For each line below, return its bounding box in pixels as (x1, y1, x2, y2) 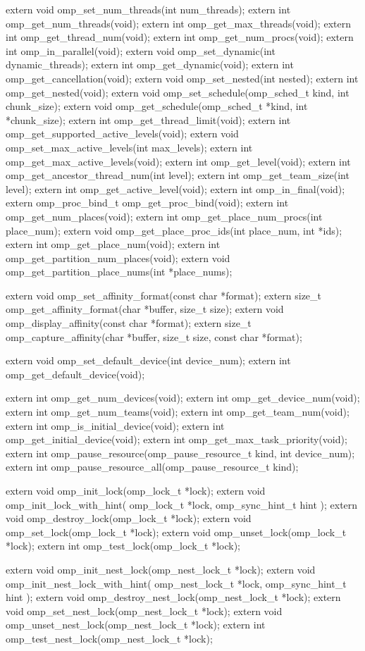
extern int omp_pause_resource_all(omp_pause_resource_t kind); (6, 459, 299, 474)
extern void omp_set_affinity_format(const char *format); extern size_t (6, 287, 322, 302)
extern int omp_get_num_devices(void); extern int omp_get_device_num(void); (6, 390, 360, 405)
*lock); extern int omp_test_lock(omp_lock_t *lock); (6, 538, 241, 553)
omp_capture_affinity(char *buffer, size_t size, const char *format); (6, 329, 302, 344)
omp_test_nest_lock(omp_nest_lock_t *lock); (6, 631, 213, 645)
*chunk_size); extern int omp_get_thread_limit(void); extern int (6, 112, 291, 127)
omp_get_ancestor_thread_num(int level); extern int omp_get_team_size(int (6, 168, 349, 182)
